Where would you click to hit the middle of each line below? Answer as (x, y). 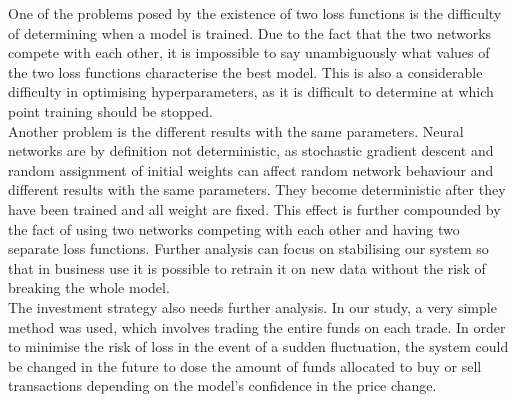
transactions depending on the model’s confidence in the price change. (222, 385)
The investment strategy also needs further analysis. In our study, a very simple (252, 306)
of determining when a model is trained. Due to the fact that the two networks (250, 32)
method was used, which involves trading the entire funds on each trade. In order (257, 326)
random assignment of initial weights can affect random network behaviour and (251, 169)
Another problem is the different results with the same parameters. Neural (236, 130)
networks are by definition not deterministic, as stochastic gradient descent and (251, 150)
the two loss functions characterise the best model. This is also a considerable (245, 71)
